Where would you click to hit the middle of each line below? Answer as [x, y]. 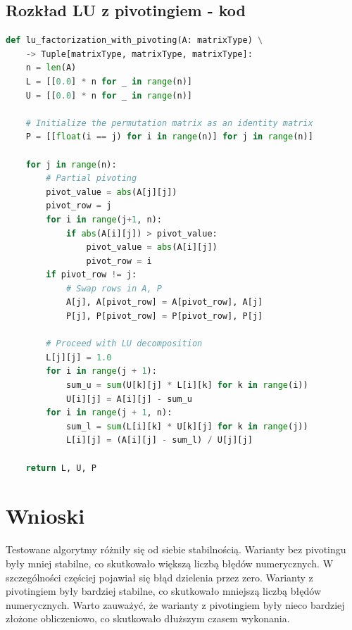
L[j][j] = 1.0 [79, 357]
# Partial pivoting [92, 178]
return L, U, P [61, 468]
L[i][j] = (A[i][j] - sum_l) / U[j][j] [159, 440]
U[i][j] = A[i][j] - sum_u [129, 399]
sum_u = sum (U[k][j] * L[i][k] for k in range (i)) [187, 385]
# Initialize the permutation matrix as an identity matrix [169, 123]
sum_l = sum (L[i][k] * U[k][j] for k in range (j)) [187, 426]
